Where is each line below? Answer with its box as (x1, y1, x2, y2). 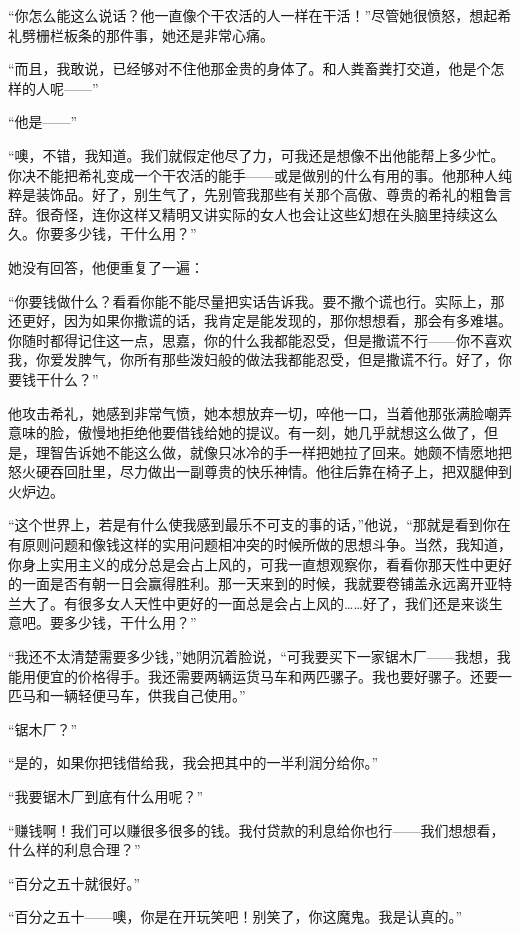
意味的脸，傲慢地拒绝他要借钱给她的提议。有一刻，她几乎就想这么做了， (8, 422, 484, 443)
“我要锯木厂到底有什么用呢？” (8, 786, 204, 806)
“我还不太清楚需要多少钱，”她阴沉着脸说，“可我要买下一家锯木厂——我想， (8, 646, 497, 667)
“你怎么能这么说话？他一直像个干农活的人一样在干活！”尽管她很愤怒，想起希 (8, 5, 512, 25)
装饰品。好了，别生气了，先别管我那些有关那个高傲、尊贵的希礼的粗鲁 (35, 184, 498, 205)
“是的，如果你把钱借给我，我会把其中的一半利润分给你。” (8, 752, 379, 773)
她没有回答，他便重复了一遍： (8, 256, 204, 277)
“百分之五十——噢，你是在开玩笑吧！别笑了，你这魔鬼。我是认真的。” (8, 906, 463, 927)
